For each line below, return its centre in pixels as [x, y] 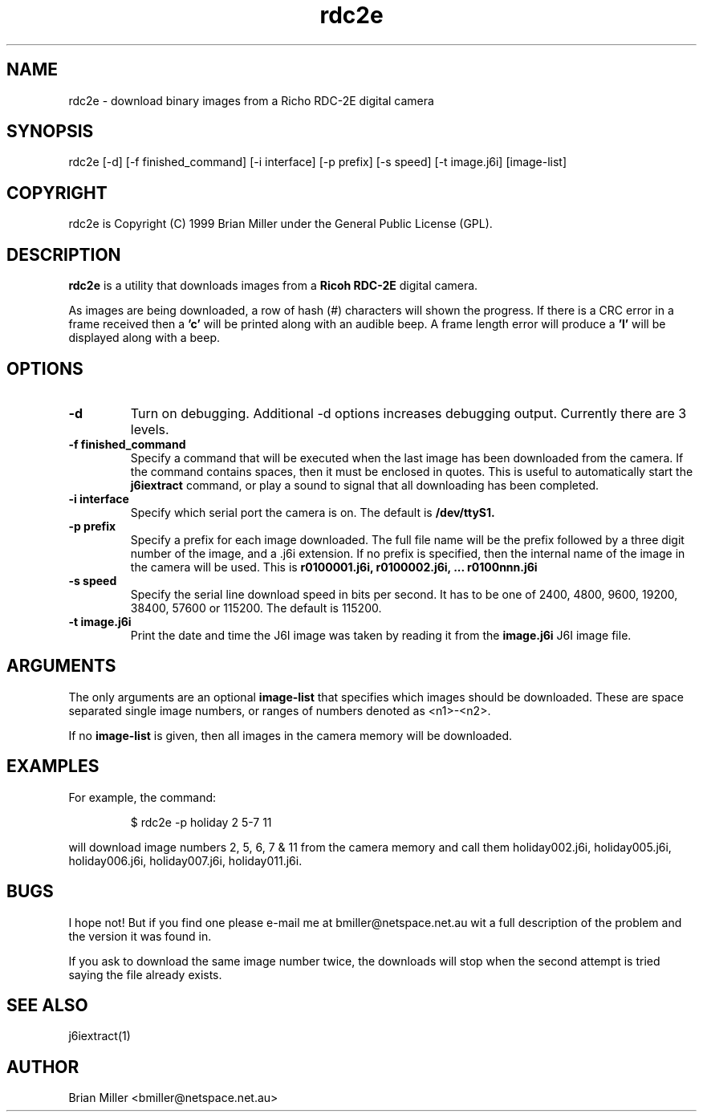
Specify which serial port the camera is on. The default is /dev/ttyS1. [313, 512]
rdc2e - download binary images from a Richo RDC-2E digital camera [251, 100]
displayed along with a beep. [144, 338]
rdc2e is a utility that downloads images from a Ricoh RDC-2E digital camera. [273, 286]
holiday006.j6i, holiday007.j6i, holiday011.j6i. [185, 860]
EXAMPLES [53, 766]
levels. [150, 429]
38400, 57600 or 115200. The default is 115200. [256, 608]
